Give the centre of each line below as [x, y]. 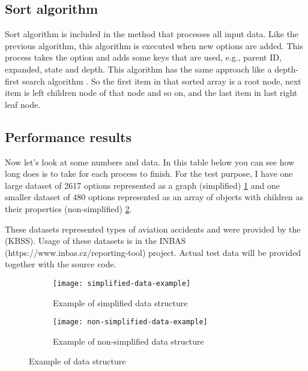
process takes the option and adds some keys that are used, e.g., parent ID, [143, 57]
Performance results [68, 136]
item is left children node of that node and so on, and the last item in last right [151, 93]
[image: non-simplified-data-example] [130, 322]
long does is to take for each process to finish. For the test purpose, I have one [149, 174]
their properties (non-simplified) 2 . [68, 208]
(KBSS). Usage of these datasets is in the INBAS [95, 241]
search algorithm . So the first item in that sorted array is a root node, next [162, 81]
